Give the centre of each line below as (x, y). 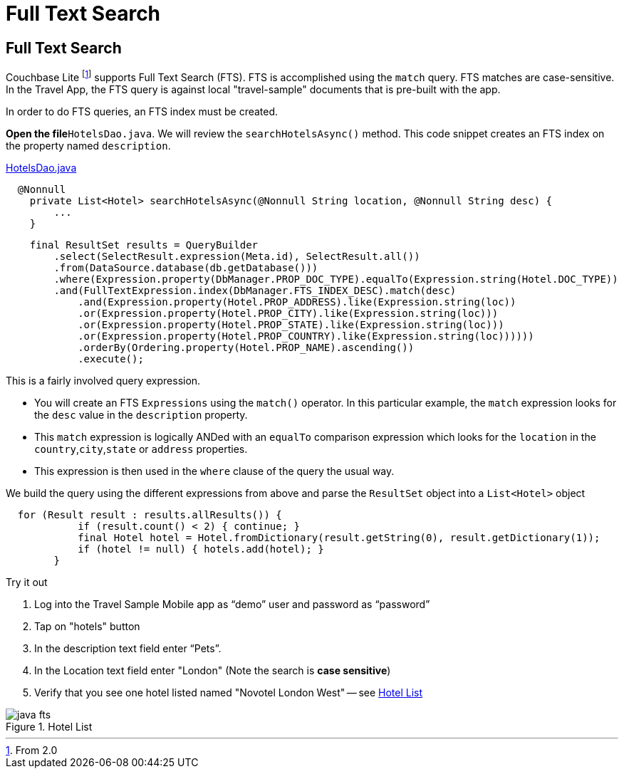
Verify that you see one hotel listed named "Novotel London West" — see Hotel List (229, 692)
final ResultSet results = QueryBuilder (144, 245)
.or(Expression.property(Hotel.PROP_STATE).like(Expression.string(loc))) (291, 324)
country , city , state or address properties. (141, 449)
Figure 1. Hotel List (49, 726)
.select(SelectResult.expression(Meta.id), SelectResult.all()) (237, 256)
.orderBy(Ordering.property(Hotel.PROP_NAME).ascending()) (246, 347)
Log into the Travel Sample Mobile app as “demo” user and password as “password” (232, 604)
